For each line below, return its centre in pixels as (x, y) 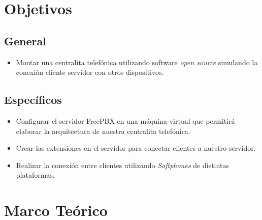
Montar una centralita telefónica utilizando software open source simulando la (137, 62)
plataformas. (35, 175)
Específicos (33, 100)
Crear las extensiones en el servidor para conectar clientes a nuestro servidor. (136, 148)
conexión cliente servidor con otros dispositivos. (90, 72)
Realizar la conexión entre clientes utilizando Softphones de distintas (122, 165)
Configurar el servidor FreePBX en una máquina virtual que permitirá (125, 120)
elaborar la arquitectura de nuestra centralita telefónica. (103, 131)
